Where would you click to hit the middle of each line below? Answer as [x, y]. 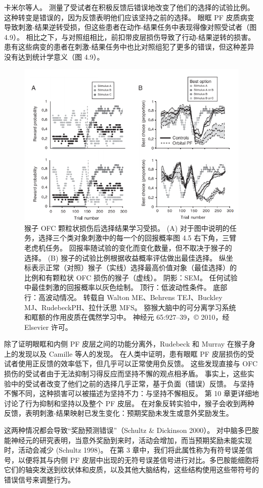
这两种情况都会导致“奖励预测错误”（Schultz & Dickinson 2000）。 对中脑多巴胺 [131, 430]
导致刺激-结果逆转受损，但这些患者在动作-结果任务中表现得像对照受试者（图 [130, 27]
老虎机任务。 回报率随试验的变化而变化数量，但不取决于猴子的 [128, 247]
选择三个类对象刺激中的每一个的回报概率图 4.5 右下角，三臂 [137, 238]
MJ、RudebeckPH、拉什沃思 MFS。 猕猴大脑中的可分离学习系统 [130, 307]
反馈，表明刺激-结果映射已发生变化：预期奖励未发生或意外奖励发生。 [119, 413]
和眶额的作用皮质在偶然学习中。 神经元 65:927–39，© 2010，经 [127, 317]
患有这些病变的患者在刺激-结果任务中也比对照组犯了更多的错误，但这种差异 [129, 47]
